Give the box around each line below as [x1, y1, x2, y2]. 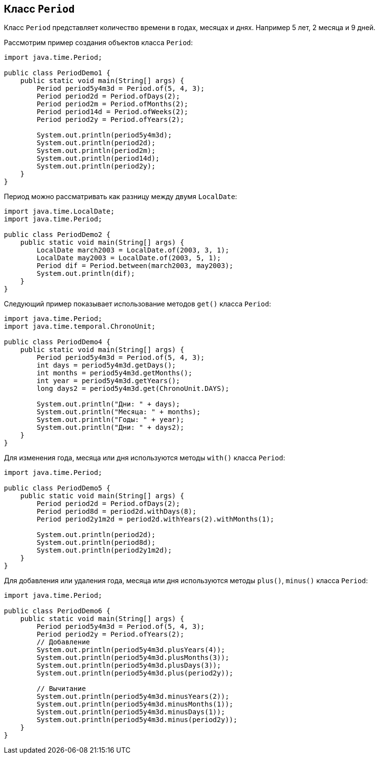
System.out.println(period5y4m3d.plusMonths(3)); [36, 654, 229, 662]
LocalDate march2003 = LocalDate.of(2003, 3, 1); [36, 246, 229, 254]
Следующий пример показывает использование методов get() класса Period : [4, 300, 271, 308]
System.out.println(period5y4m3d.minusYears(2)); [36, 692, 229, 701]
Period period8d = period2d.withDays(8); [36, 507, 197, 516]
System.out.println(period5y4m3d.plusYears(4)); [36, 646, 225, 654]
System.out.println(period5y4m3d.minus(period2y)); [36, 716, 238, 724]
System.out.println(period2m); [36, 147, 155, 155]
